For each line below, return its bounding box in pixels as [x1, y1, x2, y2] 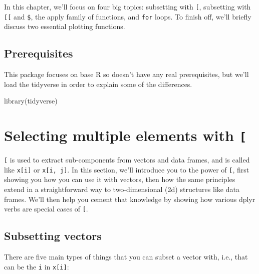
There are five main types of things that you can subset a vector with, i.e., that [4, 251, 248, 262]
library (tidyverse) [4, 95, 58, 106]
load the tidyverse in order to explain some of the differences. [4, 78, 192, 89]
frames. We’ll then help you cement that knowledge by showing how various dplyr [4, 193, 255, 204]
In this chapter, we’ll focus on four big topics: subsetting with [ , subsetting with [4, 1, 251, 11]
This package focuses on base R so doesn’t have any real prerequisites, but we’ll [4, 69, 249, 79]
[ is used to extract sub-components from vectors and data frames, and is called [4, 154, 250, 165]
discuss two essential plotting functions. [4, 21, 125, 31]
